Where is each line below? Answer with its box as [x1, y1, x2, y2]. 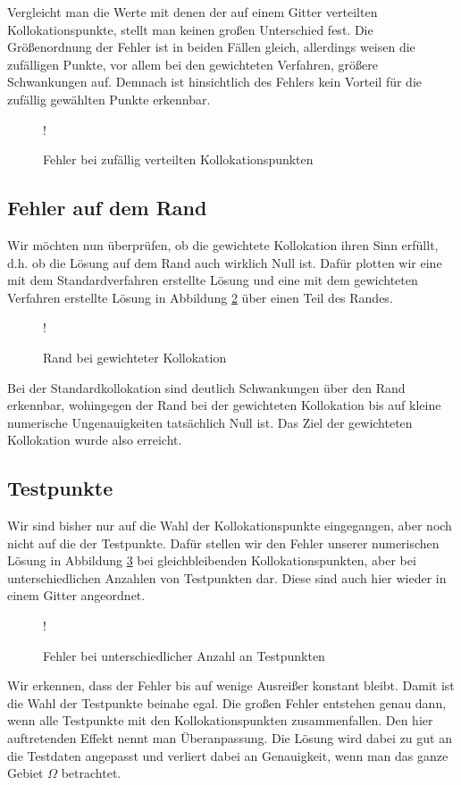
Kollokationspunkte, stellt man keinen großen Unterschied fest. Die [7, 20, 373, 38]
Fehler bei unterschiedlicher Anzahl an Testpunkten [43, 646, 325, 664]
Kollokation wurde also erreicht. [7, 430, 182, 449]
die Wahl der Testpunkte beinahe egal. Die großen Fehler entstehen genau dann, [7, 693, 447, 712]
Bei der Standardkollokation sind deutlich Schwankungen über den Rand [7, 378, 406, 397]
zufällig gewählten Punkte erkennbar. [7, 89, 211, 108]
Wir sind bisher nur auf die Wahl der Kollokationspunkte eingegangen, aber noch [7, 516, 452, 535]
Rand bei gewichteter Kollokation [43, 347, 227, 366]
